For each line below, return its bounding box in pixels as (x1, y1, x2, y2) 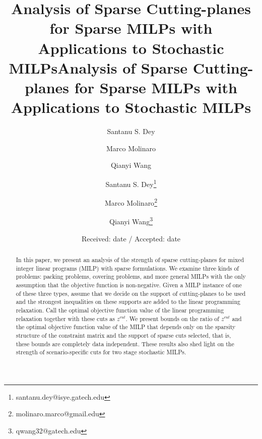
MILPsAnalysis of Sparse (9, 57, 187, 78)
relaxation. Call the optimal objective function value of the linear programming (16, 305, 224, 314)
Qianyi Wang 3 (109, 215, 153, 226)
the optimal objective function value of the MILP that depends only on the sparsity (16, 323, 236, 331)
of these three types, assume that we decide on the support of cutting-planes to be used (16, 289, 246, 297)
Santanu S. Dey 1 (105, 177, 157, 189)
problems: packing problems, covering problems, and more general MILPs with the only (16, 272, 246, 281)
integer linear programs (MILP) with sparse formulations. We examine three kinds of (16, 264, 239, 272)
